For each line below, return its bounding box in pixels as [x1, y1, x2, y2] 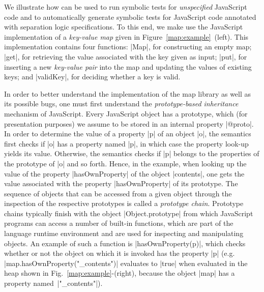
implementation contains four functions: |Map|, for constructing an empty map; [4, 41, 252, 52]
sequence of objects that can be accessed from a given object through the [4, 188, 232, 198]
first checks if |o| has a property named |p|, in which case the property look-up [4, 138, 249, 149]
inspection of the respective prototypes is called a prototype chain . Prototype [4, 198, 244, 209]
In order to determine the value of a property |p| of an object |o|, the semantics [4, 128, 251, 139]
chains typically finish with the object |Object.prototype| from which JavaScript [4, 208, 253, 218]
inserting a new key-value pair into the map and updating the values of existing [4, 61, 252, 72]
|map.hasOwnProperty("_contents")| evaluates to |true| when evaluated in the [4, 257, 248, 268]
